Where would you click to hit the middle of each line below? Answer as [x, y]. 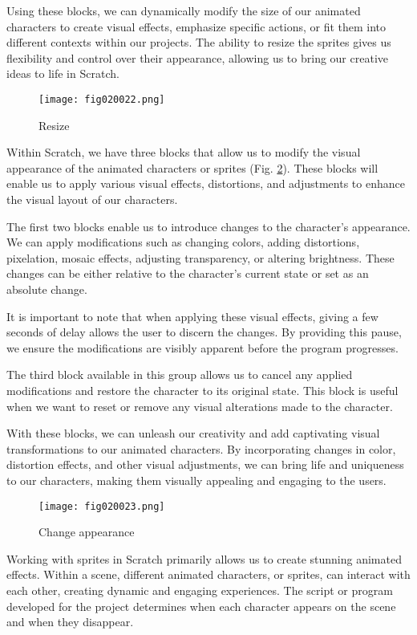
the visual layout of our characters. [92, 199]
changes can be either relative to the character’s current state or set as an [188, 273]
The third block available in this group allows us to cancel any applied [180, 374]
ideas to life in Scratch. [63, 73]
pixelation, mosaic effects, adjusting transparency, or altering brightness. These [200, 257]
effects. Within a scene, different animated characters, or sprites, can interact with [208, 574]
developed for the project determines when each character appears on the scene [201, 606]
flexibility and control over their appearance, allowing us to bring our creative [197, 57]
